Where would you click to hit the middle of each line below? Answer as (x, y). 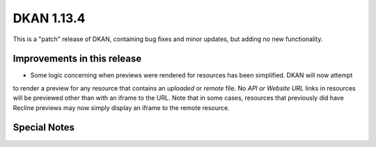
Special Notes (44, 128)
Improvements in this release (77, 59)
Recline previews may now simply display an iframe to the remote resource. (121, 107)
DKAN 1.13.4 (49, 18)
